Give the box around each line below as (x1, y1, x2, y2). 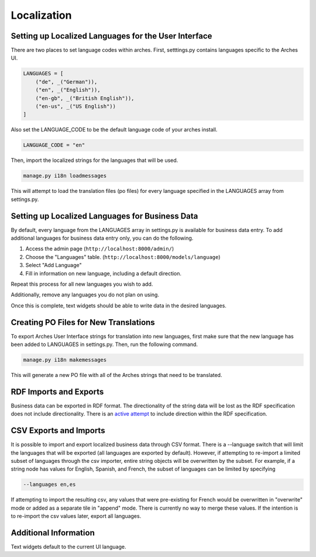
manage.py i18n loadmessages (23, 172, 107, 179)
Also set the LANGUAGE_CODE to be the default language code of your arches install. (11, 126, 218, 133)
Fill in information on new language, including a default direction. (25, 269, 181, 277)
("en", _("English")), (35, 87, 101, 94)
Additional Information (11, 528, 95, 538)
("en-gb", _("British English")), (35, 95, 135, 102)
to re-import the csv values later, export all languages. (11, 513, 142, 520)
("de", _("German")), (35, 78, 98, 85)
